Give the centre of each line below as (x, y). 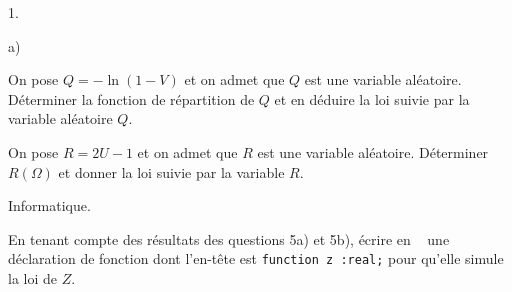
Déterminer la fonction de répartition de (131, 98)
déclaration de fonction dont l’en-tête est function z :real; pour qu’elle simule (256, 258)
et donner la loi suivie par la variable (171, 171)
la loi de (32, 278)
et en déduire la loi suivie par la (372, 98)
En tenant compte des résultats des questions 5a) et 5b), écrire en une (229, 238)
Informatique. (49, 205)
